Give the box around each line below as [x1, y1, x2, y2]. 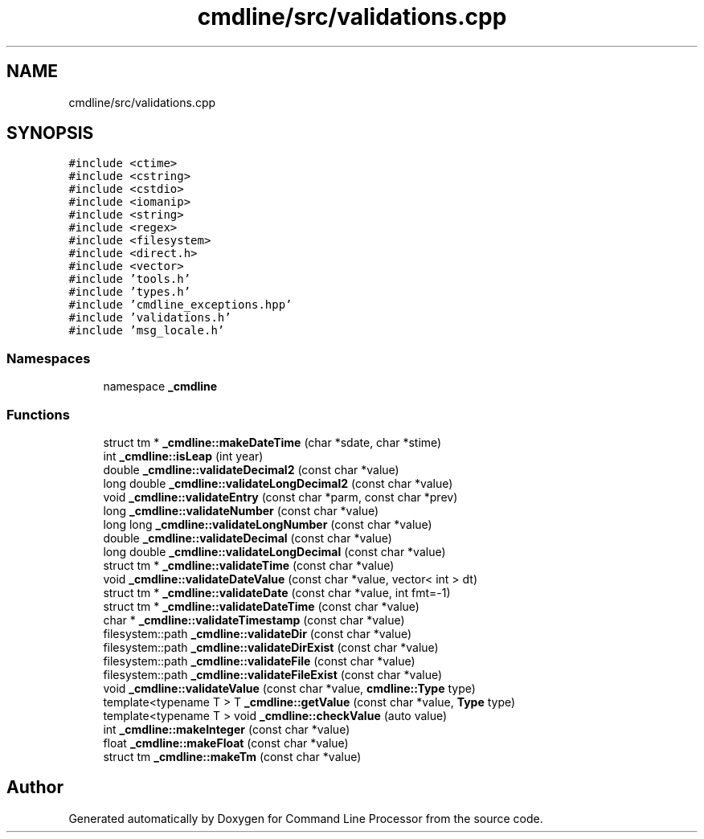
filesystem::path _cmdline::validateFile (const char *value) [103, 653, 415, 668]
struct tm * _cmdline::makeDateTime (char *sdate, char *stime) [103, 435, 442, 449]
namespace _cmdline [103, 379, 218, 394]
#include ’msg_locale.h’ [68, 324, 225, 338]
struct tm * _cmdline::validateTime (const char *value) [103, 558, 395, 572]
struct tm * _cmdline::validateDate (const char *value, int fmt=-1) [103, 585, 451, 600]
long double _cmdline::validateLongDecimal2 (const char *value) [103, 476, 453, 490]
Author [6, 777, 63, 798]
